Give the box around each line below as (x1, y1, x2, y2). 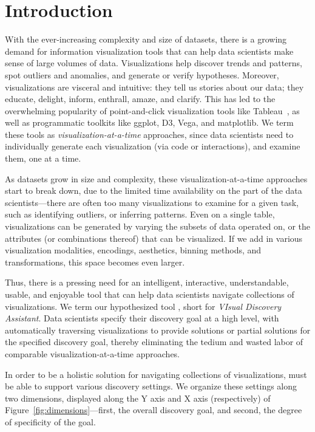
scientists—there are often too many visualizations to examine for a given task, (5, 196, 299, 208)
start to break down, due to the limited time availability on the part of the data (5, 184, 302, 197)
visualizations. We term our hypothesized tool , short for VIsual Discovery (5, 300, 282, 312)
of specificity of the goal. (5, 415, 96, 428)
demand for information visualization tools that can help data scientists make (5, 44, 294, 57)
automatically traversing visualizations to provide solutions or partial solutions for (5, 323, 311, 336)
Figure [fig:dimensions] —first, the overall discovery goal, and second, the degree (5, 403, 302, 416)
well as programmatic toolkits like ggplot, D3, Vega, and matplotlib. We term (5, 116, 294, 129)
